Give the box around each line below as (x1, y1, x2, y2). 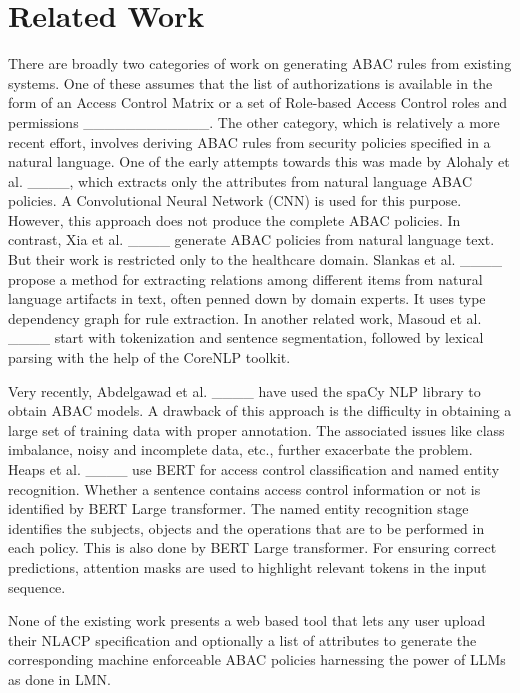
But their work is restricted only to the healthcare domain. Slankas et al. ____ (8, 249, 503, 270)
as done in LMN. (8, 668, 111, 689)
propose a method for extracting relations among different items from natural (8, 268, 483, 289)
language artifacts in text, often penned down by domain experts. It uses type (8, 288, 486, 309)
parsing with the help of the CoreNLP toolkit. (8, 347, 291, 368)
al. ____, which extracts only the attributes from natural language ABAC (8, 170, 473, 191)
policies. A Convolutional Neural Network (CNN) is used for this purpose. (8, 190, 462, 211)
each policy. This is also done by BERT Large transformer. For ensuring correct (8, 537, 497, 558)
